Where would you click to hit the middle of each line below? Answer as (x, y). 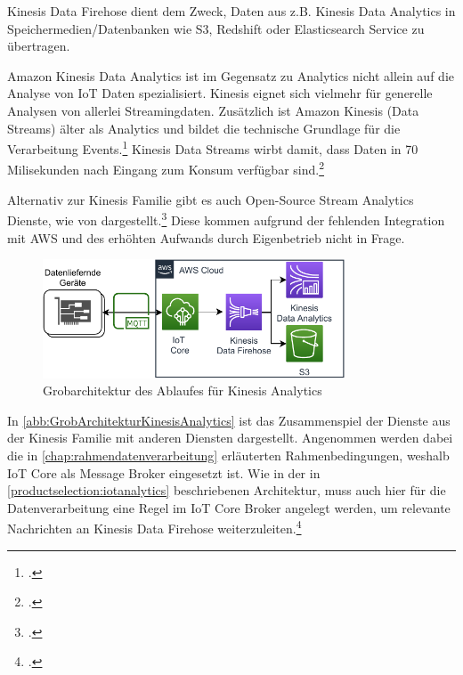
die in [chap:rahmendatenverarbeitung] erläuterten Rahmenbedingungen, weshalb (228, 455)
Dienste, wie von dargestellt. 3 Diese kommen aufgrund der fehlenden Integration (226, 219)
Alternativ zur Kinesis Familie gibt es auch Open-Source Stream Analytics (211, 199)
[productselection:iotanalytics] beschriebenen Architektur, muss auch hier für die (227, 490)
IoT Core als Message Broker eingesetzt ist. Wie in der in (164, 472)
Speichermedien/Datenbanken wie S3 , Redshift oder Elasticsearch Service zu (216, 28)
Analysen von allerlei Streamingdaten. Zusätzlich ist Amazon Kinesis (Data (213, 110)
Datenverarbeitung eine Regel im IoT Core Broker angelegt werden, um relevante (229, 507)
